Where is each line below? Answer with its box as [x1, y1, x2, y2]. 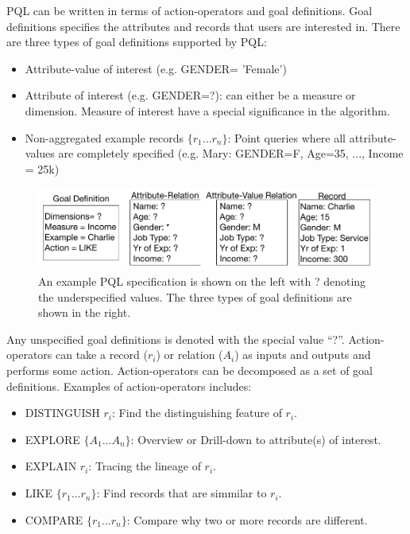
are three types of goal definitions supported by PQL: [6, 33, 267, 50]
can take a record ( [55, 346, 148, 363]
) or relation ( [156, 346, 223, 363]
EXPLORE [25, 431, 80, 447]
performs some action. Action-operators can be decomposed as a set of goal [6, 362, 373, 379]
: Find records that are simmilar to [96, 485, 267, 501]
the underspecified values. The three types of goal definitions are [38, 288, 352, 305]
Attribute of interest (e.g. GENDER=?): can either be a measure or [25, 87, 356, 103]
